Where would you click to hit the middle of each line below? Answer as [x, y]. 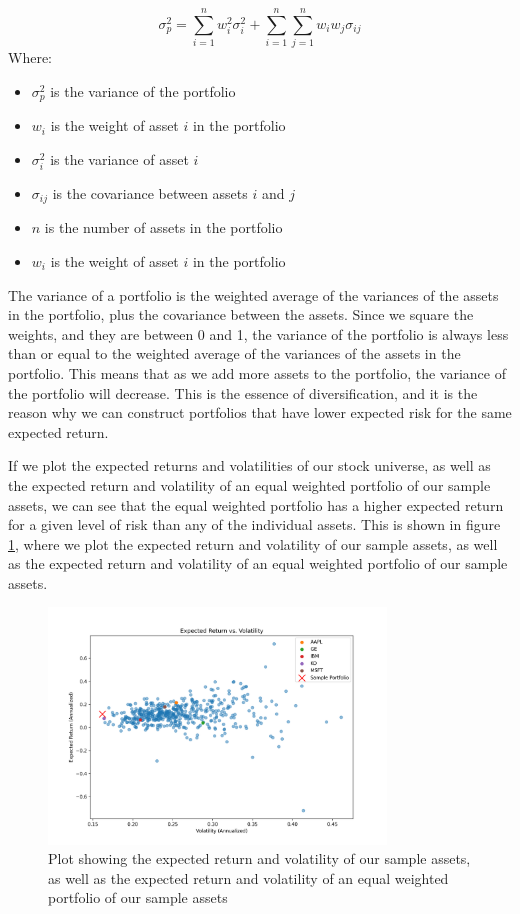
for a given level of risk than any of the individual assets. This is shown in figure [254, 524]
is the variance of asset [119, 158]
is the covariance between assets [150, 192]
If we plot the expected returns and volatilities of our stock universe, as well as [249, 465]
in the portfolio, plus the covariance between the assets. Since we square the [241, 314]
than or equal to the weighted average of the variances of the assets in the [234, 353]
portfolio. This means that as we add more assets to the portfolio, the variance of [257, 372]
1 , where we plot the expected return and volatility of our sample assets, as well [253, 543]
